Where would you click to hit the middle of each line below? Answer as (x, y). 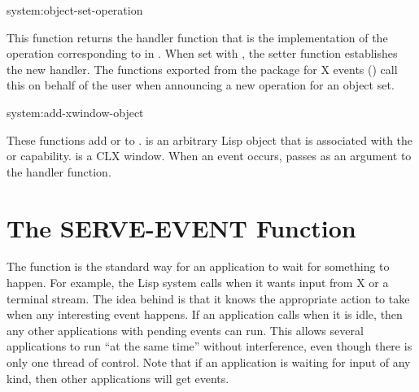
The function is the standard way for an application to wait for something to (198, 266)
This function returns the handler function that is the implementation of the (197, 37)
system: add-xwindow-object (75, 112)
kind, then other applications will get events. (118, 378)
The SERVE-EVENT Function (181, 227)
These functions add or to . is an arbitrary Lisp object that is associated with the (210, 139)
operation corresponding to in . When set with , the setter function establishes (202, 53)
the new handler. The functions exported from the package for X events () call (202, 69)
